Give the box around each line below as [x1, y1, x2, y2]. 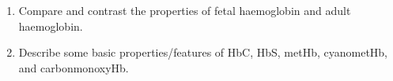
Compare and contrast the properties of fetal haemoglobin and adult [18, 2, 351, 18]
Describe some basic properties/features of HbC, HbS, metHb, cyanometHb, [18, 44, 388, 61]
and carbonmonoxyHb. [18, 59, 129, 75]
